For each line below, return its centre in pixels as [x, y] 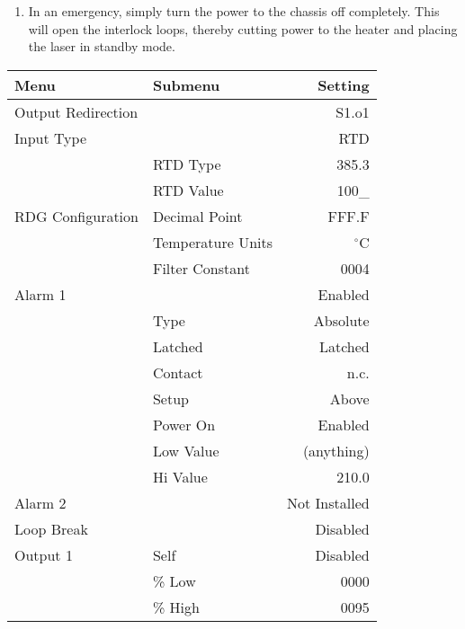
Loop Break [51, 528]
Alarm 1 [40, 294]
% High [176, 607]
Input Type [51, 137]
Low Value [186, 450]
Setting [344, 84]
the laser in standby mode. [102, 46]
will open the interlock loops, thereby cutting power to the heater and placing [243, 28]
